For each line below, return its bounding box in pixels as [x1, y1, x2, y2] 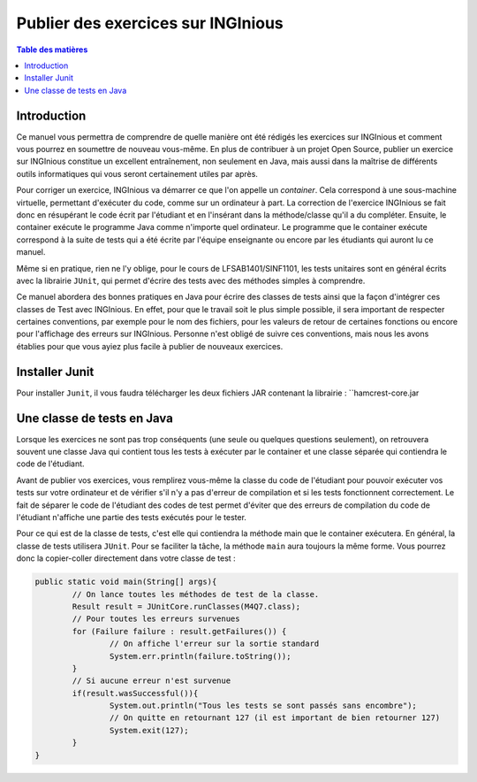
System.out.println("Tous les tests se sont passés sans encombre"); [109, 701, 417, 711]
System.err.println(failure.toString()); [109, 651, 291, 661]
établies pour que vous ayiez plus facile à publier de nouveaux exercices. [16, 341, 284, 351]
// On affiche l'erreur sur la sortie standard [109, 639, 320, 649]
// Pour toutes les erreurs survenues [72, 614, 240, 624]
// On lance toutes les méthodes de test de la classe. [72, 589, 320, 599]
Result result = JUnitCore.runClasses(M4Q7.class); [72, 602, 301, 611]
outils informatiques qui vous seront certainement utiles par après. [16, 168, 258, 179]
